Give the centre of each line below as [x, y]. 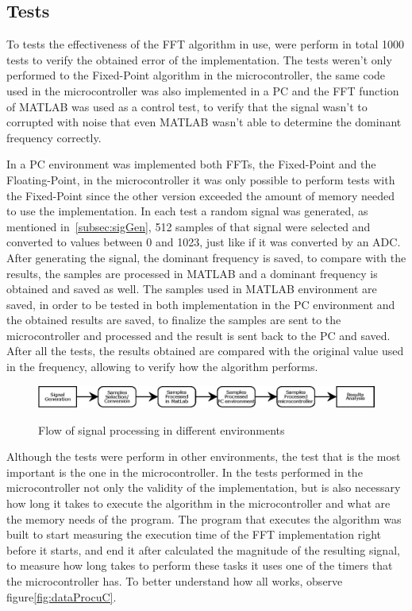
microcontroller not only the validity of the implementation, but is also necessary [204, 487]
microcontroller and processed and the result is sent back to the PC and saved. [198, 335]
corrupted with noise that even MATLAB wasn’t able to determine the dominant [204, 122]
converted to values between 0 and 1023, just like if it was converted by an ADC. [204, 242]
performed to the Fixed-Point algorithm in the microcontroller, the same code [196, 75]
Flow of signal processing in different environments [162, 429]
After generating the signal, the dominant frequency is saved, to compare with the [206, 257]
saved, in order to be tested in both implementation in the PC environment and [201, 304]
